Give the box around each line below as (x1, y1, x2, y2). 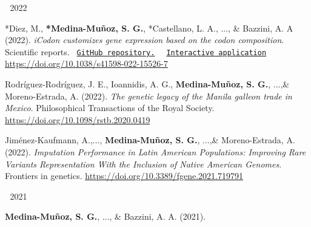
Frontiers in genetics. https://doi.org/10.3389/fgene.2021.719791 (5, 169, 243, 182)
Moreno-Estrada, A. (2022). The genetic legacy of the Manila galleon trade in (5, 89, 292, 102)
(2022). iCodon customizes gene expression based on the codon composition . (5, 33, 284, 46)
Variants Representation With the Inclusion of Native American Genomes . (5, 157, 282, 170)
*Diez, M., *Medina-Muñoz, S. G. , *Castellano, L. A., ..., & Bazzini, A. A (5, 21, 293, 34)
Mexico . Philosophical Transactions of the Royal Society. (5, 101, 215, 114)
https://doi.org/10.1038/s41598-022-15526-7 (5, 57, 168, 70)
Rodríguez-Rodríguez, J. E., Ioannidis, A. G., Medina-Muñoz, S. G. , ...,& (5, 78, 290, 90)
